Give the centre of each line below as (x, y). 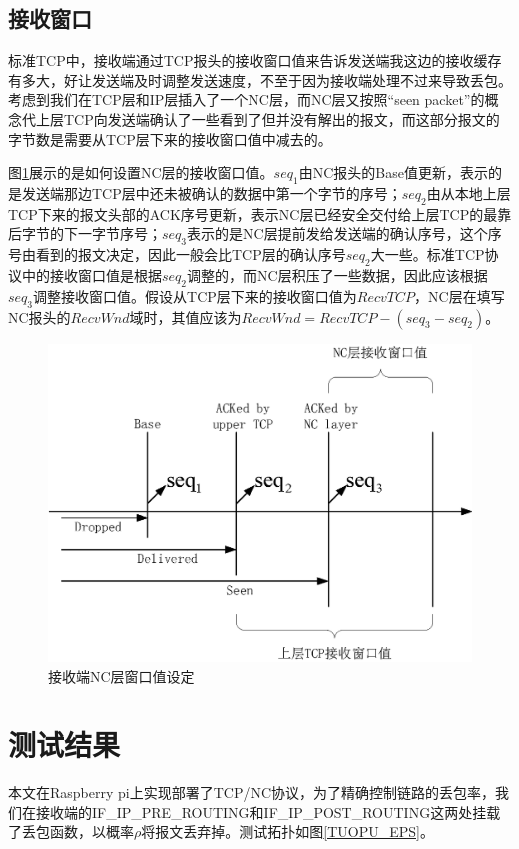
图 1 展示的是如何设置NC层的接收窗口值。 (141, 172)
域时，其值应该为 (185, 316)
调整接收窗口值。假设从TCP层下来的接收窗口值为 (195, 295)
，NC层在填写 (459, 295)
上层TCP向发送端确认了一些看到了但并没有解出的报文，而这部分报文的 (267, 118)
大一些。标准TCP (427, 254)
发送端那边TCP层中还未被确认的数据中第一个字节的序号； (211, 192)
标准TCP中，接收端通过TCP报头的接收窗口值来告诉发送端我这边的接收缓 (248, 60)
